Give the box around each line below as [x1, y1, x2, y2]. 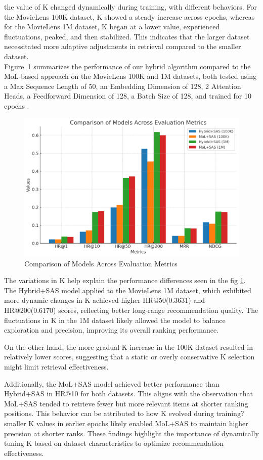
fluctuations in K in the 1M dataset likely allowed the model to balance [4, 314, 226, 325]
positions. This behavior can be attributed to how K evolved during [4, 408, 214, 419]
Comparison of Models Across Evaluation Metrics [24, 258, 178, 268]
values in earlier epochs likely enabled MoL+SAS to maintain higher [36, 418, 248, 428]
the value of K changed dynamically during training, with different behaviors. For [4, 2, 257, 12]
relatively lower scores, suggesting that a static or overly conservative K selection [4, 351, 255, 362]
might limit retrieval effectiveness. [4, 361, 109, 372]
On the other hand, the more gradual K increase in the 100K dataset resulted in [4, 341, 253, 352]
